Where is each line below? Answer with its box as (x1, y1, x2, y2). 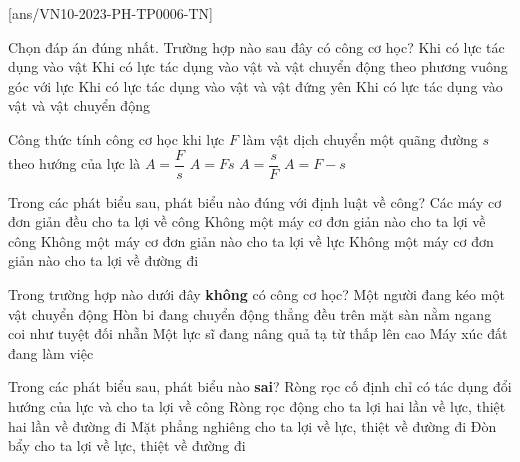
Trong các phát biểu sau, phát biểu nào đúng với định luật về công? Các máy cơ (8, 191, 502, 212)
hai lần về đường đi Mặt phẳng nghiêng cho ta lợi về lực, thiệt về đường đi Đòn (8, 415, 497, 436)
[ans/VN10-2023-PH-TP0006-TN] (8, 3, 214, 23)
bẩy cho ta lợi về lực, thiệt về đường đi (8, 435, 246, 456)
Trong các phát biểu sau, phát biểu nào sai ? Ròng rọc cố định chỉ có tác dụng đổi (8, 376, 512, 397)
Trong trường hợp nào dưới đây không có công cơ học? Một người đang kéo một (8, 284, 505, 304)
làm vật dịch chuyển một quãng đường (242, 128, 478, 149)
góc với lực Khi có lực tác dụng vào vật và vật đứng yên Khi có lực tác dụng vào (8, 75, 503, 96)
